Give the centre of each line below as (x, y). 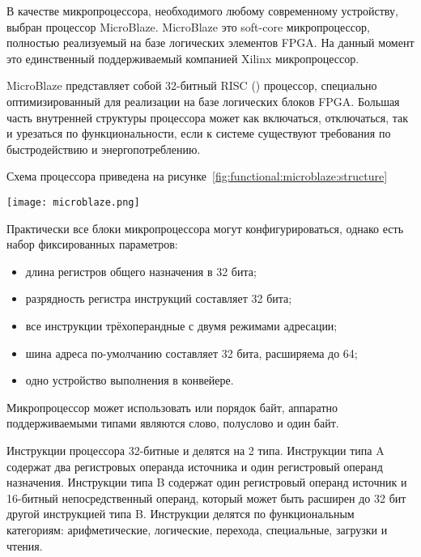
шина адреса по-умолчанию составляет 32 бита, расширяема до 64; (191, 353)
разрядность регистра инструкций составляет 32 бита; (159, 298)
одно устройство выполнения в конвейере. (130, 380)
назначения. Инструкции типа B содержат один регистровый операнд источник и (207, 482)
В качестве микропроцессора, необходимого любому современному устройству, (202, 11)
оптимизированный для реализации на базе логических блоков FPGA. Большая (203, 101)
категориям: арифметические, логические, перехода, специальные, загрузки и (197, 529)
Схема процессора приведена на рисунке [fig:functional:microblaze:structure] (197, 176)
